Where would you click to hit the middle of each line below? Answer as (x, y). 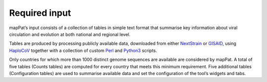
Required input (40, 13)
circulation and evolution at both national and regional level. (70, 34)
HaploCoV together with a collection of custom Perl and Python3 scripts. (83, 50)
